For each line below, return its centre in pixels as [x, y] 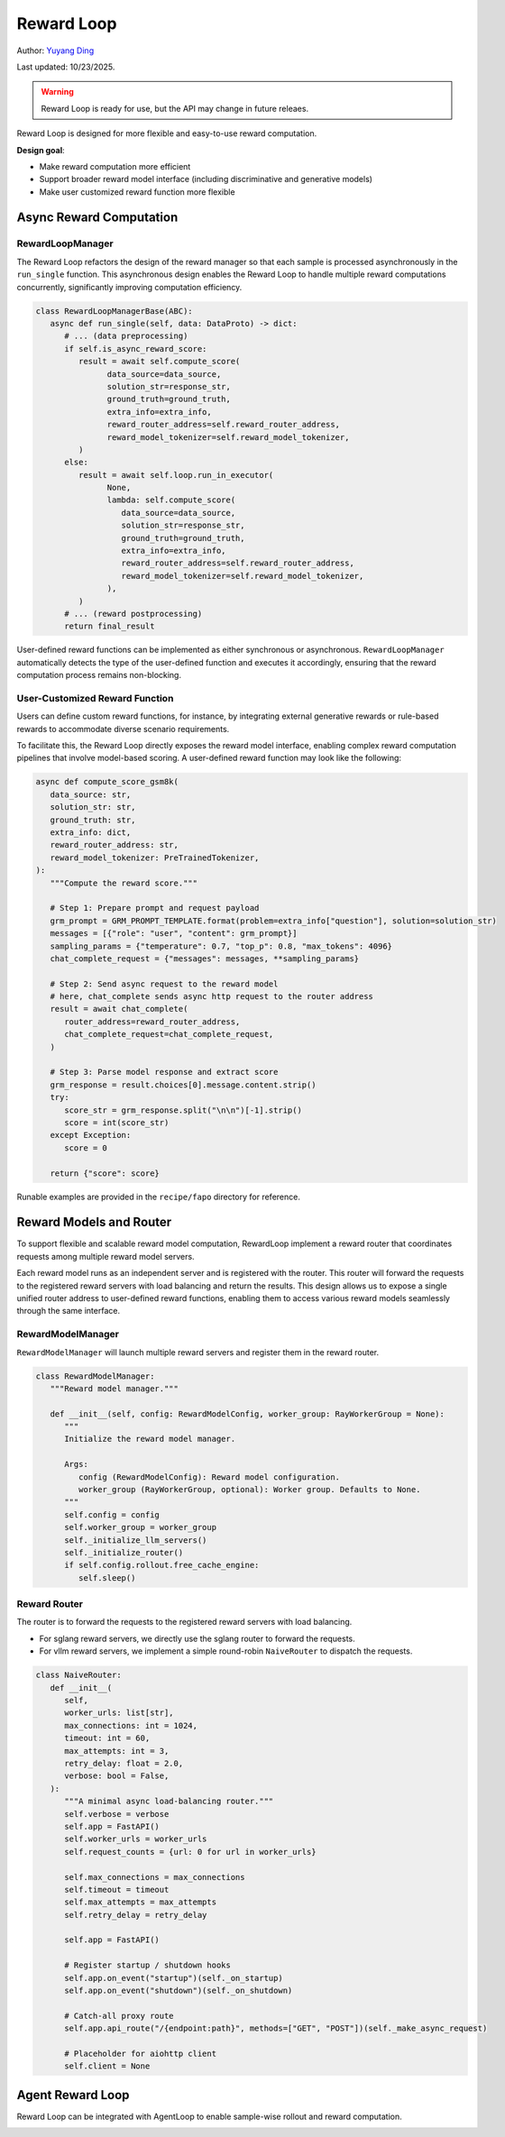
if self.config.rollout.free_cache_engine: [162, 1565]
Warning [57, 92]
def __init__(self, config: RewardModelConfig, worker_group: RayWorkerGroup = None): [248, 1414]
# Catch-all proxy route [119, 2016]
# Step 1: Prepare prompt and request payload [155, 908]
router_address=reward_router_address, [152, 1022]
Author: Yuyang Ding [55, 50]
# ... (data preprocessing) [126, 336]
